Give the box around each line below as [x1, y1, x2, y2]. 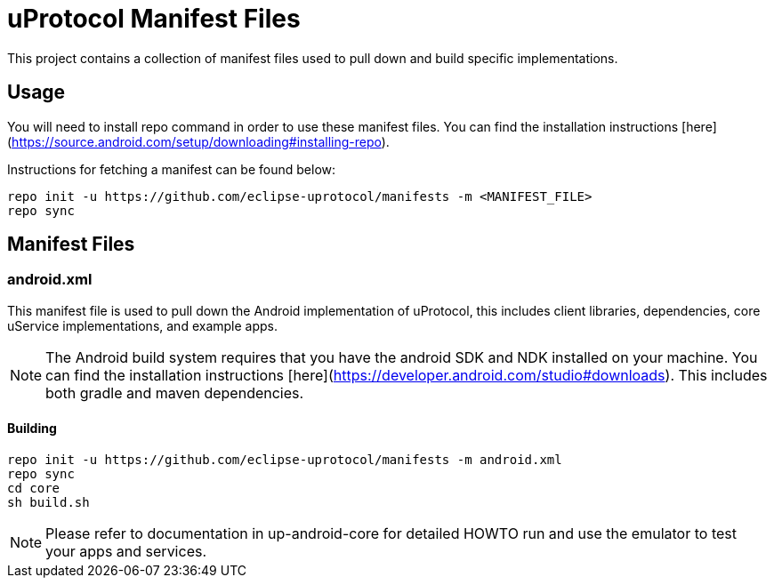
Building [7, 421, 57, 437]
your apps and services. [45, 542, 207, 561]
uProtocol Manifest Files [7, 4, 301, 34]
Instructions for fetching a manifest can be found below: [7, 161, 336, 177]
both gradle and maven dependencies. [45, 383, 304, 402]
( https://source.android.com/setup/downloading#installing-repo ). [7, 133, 390, 149]
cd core [7, 481, 60, 496]
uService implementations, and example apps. [7, 317, 278, 333]
